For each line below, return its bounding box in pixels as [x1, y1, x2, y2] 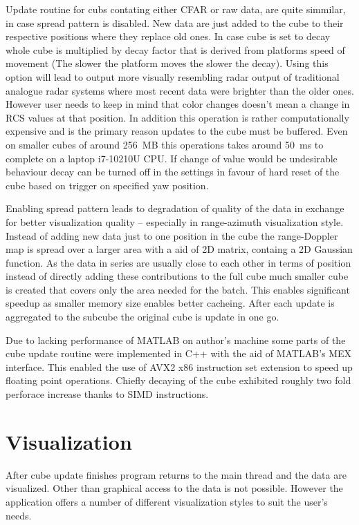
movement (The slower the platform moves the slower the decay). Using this [6, 56, 329, 70]
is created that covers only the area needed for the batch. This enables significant [6, 282, 350, 296]
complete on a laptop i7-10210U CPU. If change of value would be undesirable [6, 151, 338, 165]
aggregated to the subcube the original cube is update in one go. [6, 309, 279, 324]
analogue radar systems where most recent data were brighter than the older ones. [6, 83, 354, 97]
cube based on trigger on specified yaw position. [6, 178, 209, 192]
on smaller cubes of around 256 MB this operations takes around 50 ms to [6, 137, 324, 151]
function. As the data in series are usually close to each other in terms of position [6, 255, 351, 269]
